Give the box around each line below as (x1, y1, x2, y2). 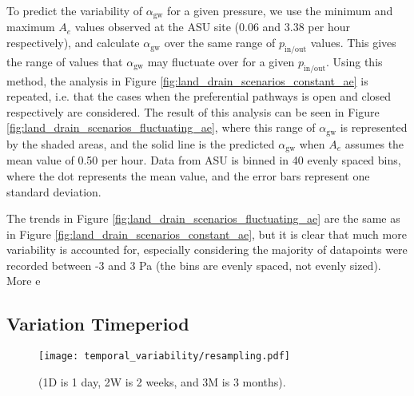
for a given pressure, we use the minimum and (167, 2, 393, 18)
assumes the (344, 135, 404, 152)
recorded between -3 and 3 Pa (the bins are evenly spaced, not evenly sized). (6, 256, 381, 273)
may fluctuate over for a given (147, 53, 295, 69)
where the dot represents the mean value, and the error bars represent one (6, 167, 370, 184)
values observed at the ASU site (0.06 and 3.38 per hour (74, 18, 350, 35)
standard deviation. (6, 183, 102, 200)
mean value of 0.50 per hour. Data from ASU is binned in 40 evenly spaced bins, (6, 152, 401, 168)
